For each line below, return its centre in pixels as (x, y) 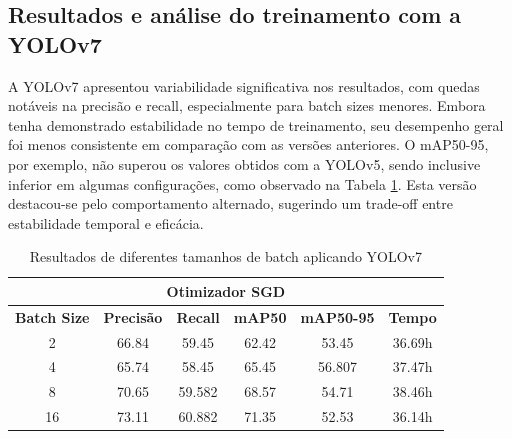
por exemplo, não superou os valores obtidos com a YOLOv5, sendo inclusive (244, 163)
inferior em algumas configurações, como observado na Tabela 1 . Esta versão (242, 183)
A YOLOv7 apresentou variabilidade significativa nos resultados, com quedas (244, 85)
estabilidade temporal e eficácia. (106, 222)
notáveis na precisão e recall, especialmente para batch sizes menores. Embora (247, 105)
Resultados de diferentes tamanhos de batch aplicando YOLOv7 (226, 256)
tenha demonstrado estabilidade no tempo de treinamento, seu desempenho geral (256, 124)
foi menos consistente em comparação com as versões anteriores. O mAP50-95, (248, 144)
